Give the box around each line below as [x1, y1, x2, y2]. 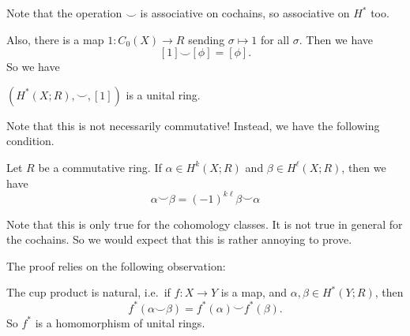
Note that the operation [6, 5, 122, 21]
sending [188, 31, 225, 47]
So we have [6, 58, 60, 75]
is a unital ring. [126, 86, 201, 103]
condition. [6, 133, 55, 149]
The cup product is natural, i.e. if [6, 284, 171, 301]
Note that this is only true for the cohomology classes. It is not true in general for [6, 215, 403, 232]
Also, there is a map [6, 31, 104, 47]
